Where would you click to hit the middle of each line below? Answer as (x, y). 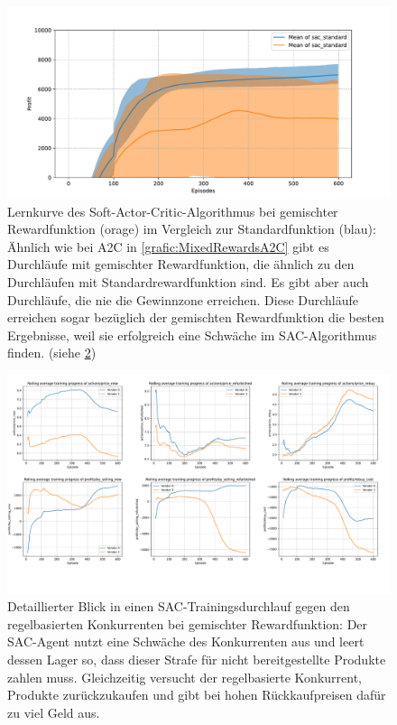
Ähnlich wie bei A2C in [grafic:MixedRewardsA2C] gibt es (168, 246)
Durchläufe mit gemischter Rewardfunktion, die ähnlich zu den (181, 264)
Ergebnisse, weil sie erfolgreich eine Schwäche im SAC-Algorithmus (192, 335)
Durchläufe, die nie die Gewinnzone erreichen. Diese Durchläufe (183, 299)
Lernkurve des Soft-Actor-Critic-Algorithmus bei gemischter (173, 211)
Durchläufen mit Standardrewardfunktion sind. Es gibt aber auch (188, 281)
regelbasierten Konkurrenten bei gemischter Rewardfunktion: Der (188, 623)
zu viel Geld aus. (54, 712)
